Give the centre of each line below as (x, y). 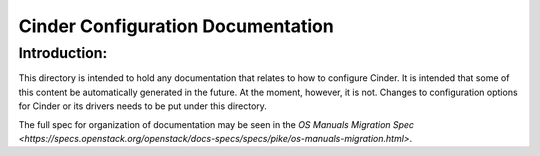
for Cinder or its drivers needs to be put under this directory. (142, 106)
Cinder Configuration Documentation (176, 26)
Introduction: (63, 53)
